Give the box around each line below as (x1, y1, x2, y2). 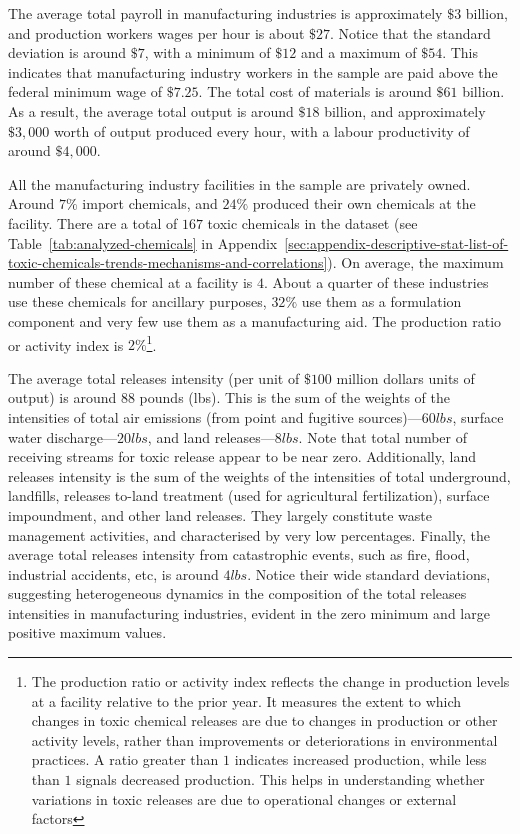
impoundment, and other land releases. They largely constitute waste (8, 504, 432, 525)
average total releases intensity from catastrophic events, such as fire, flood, (8, 544, 470, 565)
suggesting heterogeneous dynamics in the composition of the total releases (8, 583, 467, 604)
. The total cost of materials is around (198, 81, 432, 102)
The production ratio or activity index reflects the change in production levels (31, 671, 510, 692)
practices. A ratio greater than (31, 749, 219, 770)
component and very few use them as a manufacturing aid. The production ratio (8, 310, 502, 331)
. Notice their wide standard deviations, (247, 563, 491, 584)
